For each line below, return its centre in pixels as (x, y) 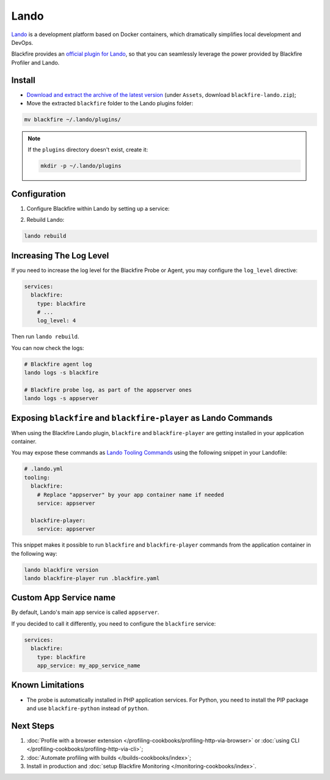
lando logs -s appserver (61, 399)
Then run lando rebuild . (45, 336)
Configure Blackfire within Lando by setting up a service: (98, 208)
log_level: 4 (57, 321)
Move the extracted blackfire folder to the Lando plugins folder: (110, 104)
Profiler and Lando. (35, 62)
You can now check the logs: (48, 348)
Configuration (38, 194)
